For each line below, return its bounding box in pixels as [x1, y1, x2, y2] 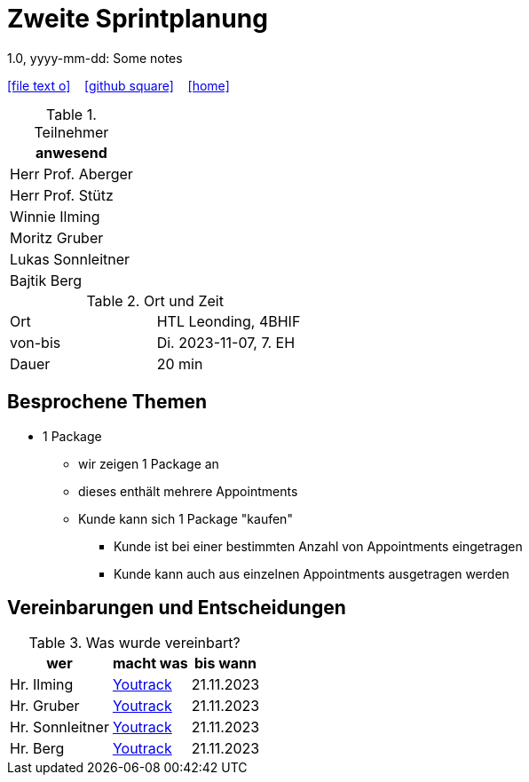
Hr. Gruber [10, 697, 80, 715]
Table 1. [46, 105, 97, 123]
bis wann [193, 654, 257, 673]
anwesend [36, 143, 107, 162]
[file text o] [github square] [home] [7, 77, 230, 93]
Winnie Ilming [10, 207, 100, 225]
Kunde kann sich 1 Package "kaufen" [78, 510, 293, 526]
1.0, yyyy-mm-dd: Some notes [7, 50, 183, 66]
